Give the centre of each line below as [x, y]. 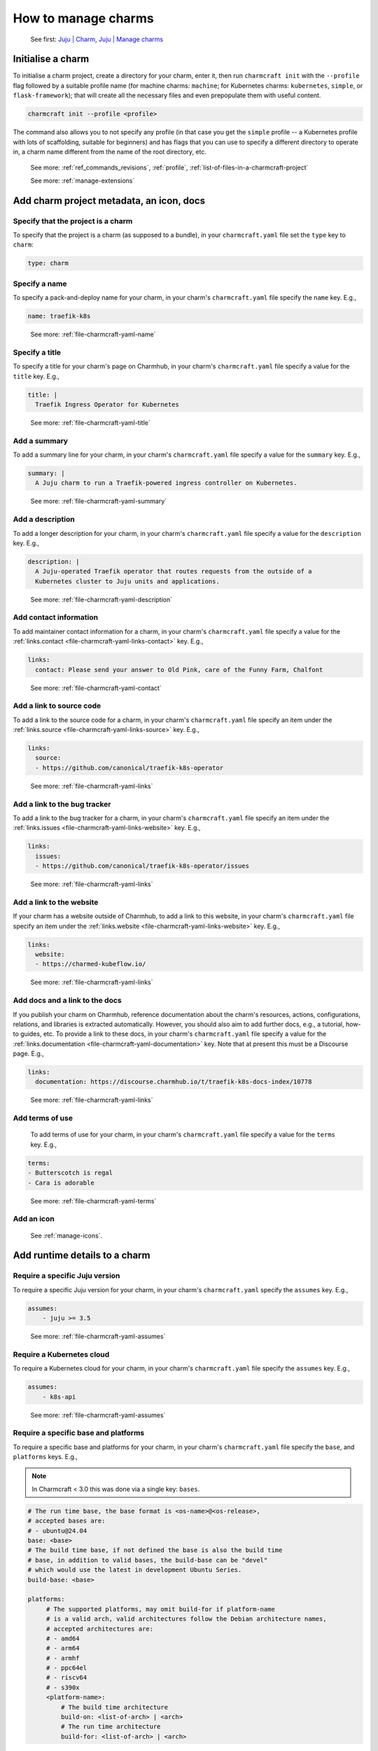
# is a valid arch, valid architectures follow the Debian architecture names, [186, 1619]
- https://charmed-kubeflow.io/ [91, 964]
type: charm [48, 263]
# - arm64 [63, 1648]
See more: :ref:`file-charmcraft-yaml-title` [90, 422]
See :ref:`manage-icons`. [66, 1236]
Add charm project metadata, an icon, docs [109, 201]
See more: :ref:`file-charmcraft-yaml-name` [93, 334]
